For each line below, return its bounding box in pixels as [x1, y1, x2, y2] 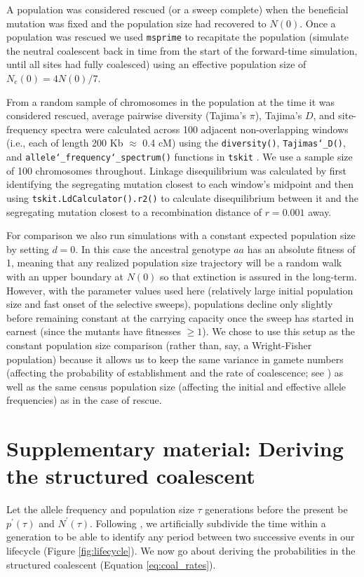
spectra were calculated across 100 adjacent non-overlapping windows [50, 121, 349, 136]
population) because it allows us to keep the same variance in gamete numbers [6, 351, 344, 366]
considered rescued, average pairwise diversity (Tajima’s [6, 108, 247, 123]
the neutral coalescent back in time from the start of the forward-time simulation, [6, 43, 358, 57]
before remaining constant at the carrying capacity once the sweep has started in [6, 310, 354, 325]
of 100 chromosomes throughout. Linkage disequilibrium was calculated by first [6, 163, 346, 177]
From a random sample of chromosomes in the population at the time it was [6, 94, 335, 109]
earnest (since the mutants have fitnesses [6, 324, 181, 339]
